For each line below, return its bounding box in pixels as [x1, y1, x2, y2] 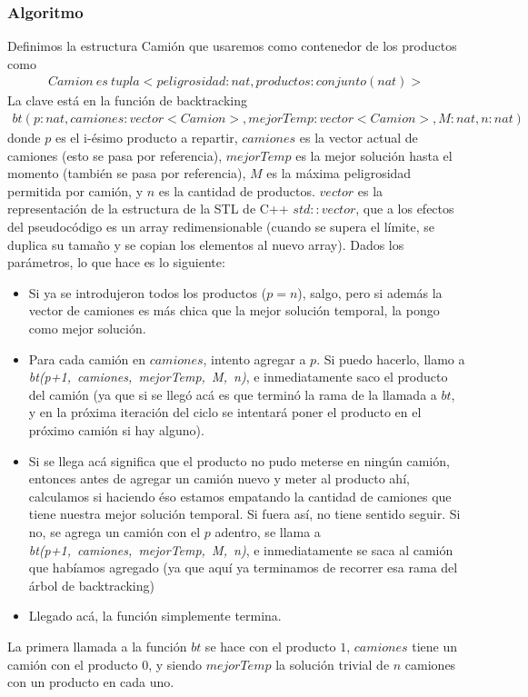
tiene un [412, 636, 458, 655]
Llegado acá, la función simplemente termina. [28, 606, 282, 625]
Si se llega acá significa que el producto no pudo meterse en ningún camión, [28, 451, 450, 470]
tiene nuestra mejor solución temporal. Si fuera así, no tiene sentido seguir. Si [28, 504, 461, 523]
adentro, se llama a [214, 522, 321, 541]
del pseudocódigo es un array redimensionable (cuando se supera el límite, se [7, 217, 434, 236]
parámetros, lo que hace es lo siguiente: [7, 253, 225, 272]
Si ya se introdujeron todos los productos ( [28, 283, 267, 302]
